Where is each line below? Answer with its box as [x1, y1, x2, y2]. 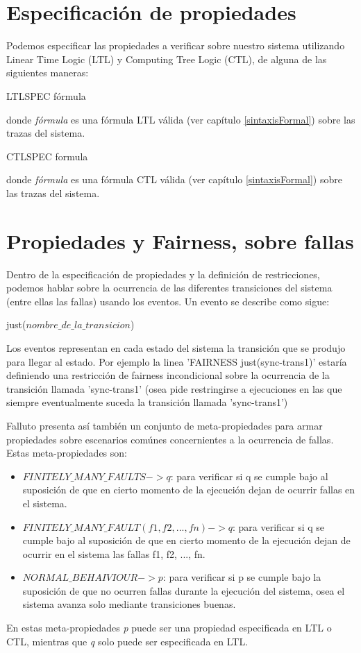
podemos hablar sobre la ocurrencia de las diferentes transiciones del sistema [6, 280, 333, 295]
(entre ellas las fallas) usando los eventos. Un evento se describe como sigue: [6, 294, 330, 308]
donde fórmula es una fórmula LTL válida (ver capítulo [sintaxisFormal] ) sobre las [6, 112, 355, 126]
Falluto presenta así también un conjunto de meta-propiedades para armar [6, 418, 323, 432]
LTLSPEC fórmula [6, 88, 86, 103]
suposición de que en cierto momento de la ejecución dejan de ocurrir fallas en [22, 482, 355, 497]
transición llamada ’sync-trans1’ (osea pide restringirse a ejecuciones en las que [6, 381, 342, 396]
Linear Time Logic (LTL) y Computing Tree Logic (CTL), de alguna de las [6, 51, 327, 66]
